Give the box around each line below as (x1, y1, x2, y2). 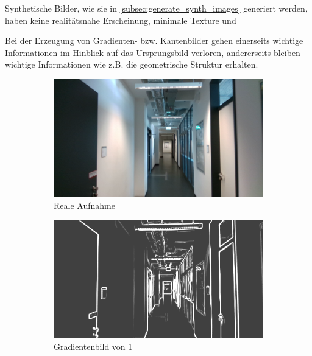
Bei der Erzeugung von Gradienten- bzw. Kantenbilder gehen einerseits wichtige (5, 34, 303, 47)
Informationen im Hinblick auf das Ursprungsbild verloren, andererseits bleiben (5, 46, 300, 58)
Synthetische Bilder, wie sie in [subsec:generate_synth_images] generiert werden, (5, 2, 308, 14)
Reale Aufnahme (54, 199, 115, 212)
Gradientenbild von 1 (54, 340, 133, 352)
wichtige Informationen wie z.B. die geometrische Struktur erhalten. (5, 58, 258, 71)
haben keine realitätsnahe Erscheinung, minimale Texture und (5, 13, 236, 26)
